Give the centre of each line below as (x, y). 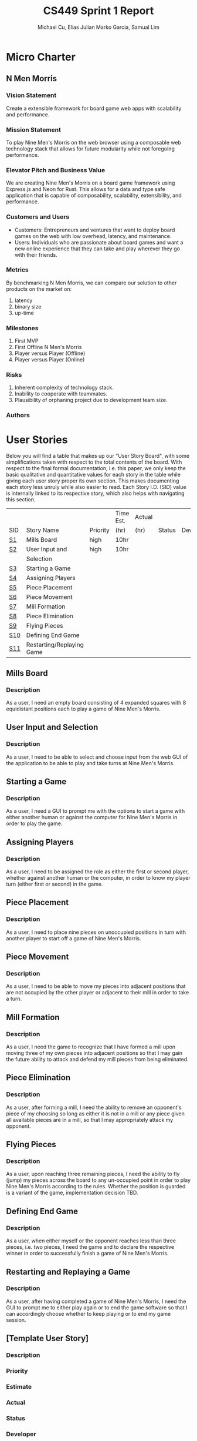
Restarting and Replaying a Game (68, 1271)
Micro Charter (41, 57)
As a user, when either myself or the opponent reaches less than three (91, 1241)
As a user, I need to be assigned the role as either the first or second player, (98, 872)
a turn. (14, 999)
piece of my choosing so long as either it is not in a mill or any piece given (95, 1113)
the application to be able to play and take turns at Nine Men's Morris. (90, 763)
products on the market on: (39, 289)
